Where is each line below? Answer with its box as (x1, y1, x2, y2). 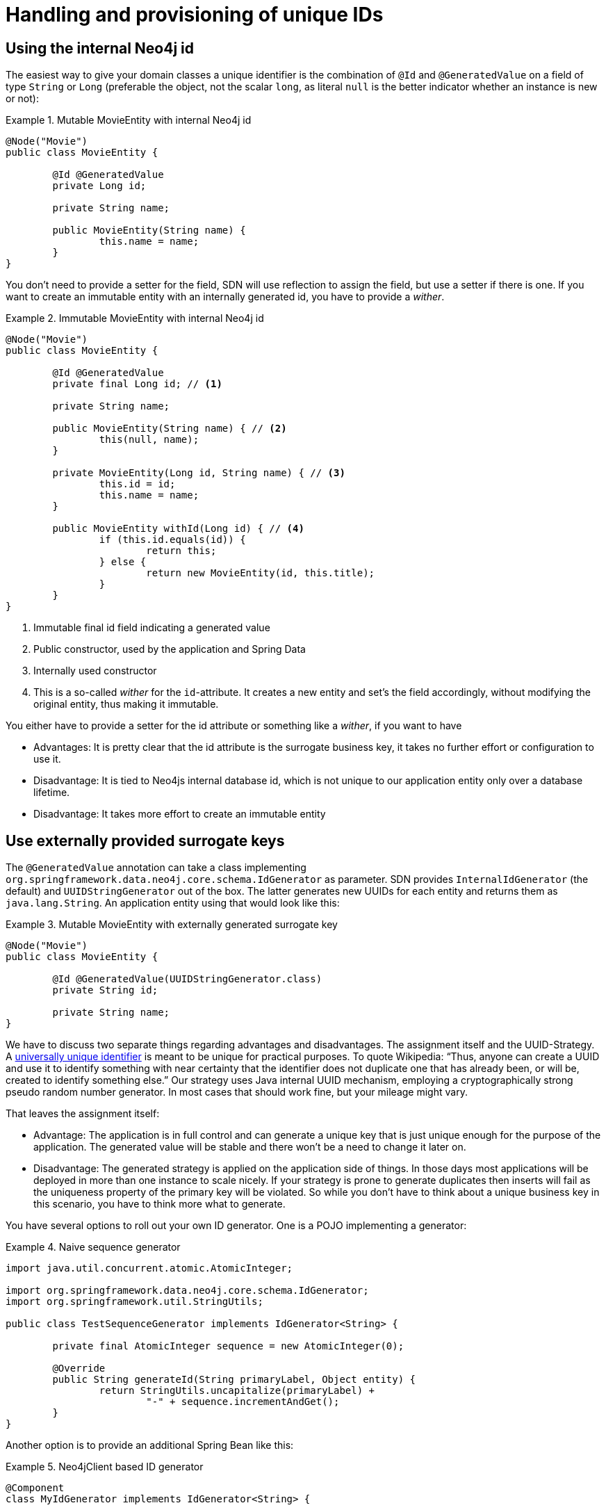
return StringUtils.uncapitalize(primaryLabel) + (99, 1385, 375, 1397)
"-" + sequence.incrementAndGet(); (146, 1396, 340, 1408)
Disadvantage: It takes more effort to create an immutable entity (33, 808, 326, 820)
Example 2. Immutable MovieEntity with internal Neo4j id (6, 312, 264, 325)
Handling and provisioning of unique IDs (6, 3, 384, 26)
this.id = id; (99, 478, 176, 490)
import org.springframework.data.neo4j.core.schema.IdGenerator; (6, 1285, 369, 1297)
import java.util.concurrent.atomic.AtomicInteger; (6, 1263, 293, 1274)
